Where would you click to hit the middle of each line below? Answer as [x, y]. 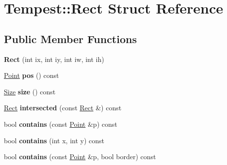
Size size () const [30, 91]
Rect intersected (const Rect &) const [63, 108]
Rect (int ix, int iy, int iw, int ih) [54, 59]
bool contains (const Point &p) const [61, 124]
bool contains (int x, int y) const [54, 140]
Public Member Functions [70, 38]
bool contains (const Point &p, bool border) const [80, 157]
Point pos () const [32, 75]
